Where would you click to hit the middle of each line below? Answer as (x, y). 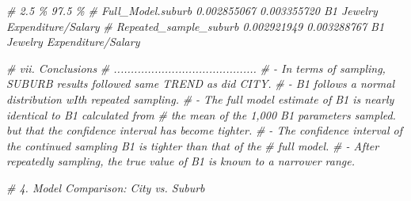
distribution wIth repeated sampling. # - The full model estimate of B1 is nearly (200, 99)
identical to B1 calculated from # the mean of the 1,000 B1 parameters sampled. (201, 114)
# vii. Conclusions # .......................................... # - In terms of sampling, (196, 68)
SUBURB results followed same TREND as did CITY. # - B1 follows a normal (201, 83)
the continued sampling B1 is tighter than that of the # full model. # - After (193, 145)
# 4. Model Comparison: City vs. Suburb (106, 187)
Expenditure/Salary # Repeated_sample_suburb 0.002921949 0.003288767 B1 (196, 26)
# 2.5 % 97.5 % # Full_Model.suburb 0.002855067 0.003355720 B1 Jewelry (192, 10)
